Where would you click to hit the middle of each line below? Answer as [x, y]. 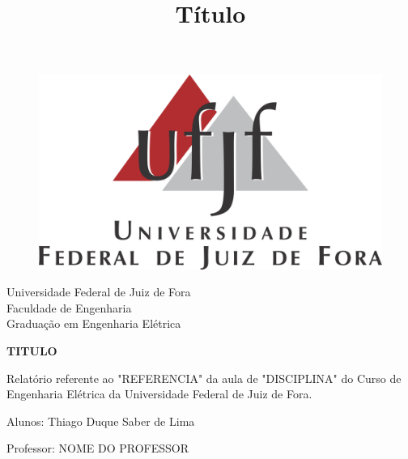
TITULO [32, 350]
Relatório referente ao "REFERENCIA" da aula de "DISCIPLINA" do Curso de [204, 378]
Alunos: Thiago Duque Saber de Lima [101, 421]
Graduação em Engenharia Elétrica [94, 323]
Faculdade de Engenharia [69, 307]
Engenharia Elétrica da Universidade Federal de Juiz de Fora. [159, 394]
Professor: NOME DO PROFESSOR [98, 448]
